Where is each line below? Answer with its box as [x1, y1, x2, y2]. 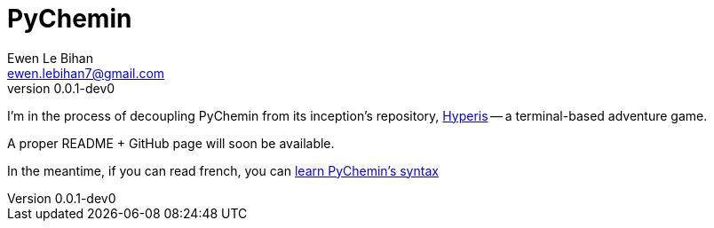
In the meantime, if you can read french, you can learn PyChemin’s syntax [7, 162, 439, 178]
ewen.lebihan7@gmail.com [7, 65, 165, 81]
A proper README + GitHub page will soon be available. [7, 135, 335, 151]
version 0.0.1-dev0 [7, 80, 115, 96]
